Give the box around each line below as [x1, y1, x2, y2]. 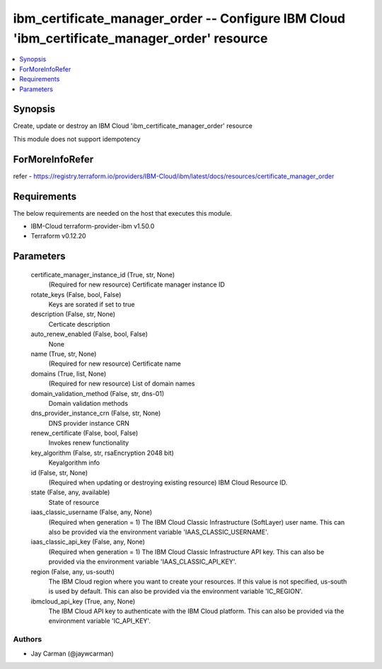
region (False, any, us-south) [30, 567, 115, 576]
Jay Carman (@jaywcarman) [30, 649, 115, 658]
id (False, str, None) [30, 468, 88, 477]
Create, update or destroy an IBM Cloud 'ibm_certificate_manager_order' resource [13, 122, 253, 130]
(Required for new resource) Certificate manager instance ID [48, 280, 226, 289]
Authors [13, 634, 42, 644]
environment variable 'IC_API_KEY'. [48, 617, 151, 625]
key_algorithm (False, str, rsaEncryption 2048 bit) [30, 448, 175, 457]
